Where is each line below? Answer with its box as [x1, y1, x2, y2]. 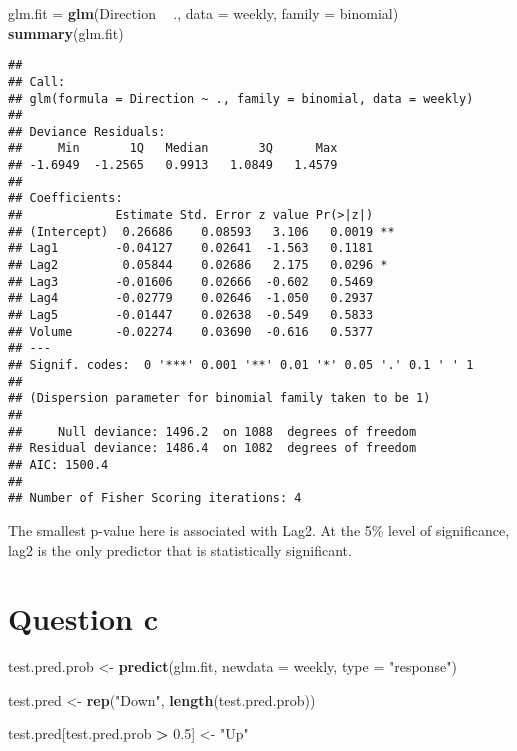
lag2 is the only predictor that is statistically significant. [8, 539, 352, 560]
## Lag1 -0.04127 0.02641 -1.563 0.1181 [8, 241, 374, 256]
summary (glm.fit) [8, 22, 124, 43]
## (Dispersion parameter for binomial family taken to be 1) [8, 391, 431, 406]
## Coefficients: [8, 191, 123, 206]
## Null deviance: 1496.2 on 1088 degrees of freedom [8, 424, 417, 439]
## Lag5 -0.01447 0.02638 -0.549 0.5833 [8, 308, 374, 323]
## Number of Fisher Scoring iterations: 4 [8, 491, 302, 506]
